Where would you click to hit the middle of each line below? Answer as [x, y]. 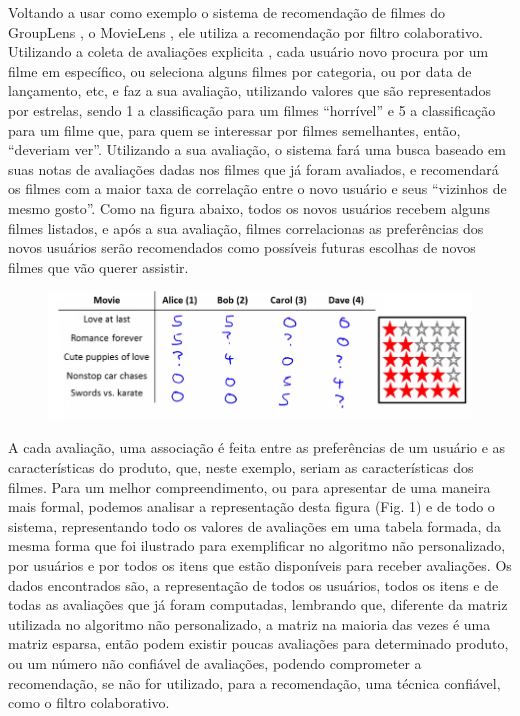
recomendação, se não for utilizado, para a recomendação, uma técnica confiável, [254, 682]
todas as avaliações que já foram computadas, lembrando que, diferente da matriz [258, 604]
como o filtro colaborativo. [89, 702]
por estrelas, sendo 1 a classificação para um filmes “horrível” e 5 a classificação [252, 109]
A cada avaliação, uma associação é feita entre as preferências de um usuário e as [257, 447]
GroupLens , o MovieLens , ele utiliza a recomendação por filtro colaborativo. [245, 31]
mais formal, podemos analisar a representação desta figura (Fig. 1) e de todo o [251, 506]
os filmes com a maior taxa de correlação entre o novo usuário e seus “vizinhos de [257, 188]
